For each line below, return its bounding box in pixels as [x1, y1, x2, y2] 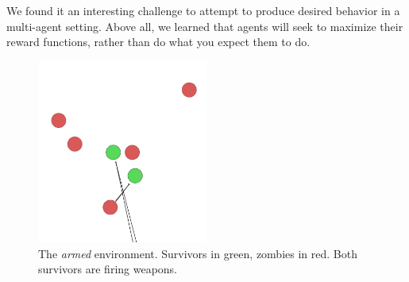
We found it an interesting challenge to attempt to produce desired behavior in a [6, 2, 400, 18]
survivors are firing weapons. [38, 261, 178, 277]
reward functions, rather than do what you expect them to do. [6, 33, 311, 50]
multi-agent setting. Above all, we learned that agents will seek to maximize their [6, 17, 403, 34]
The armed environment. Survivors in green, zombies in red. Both [38, 245, 357, 261]
